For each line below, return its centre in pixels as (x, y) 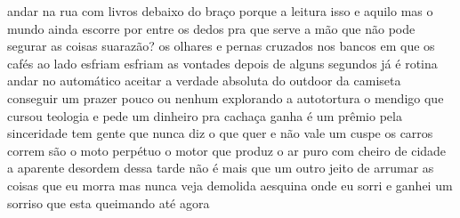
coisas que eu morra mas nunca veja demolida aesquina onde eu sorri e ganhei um (230, 185)
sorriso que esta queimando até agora (109, 202)
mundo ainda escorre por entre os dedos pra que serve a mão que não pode (211, 28)
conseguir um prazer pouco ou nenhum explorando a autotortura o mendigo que (226, 97)
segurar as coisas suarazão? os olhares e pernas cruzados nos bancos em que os (221, 46)
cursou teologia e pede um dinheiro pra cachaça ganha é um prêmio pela (205, 115)
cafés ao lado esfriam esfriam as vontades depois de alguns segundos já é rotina (222, 63)
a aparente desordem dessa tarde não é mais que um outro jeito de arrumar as (221, 168)
